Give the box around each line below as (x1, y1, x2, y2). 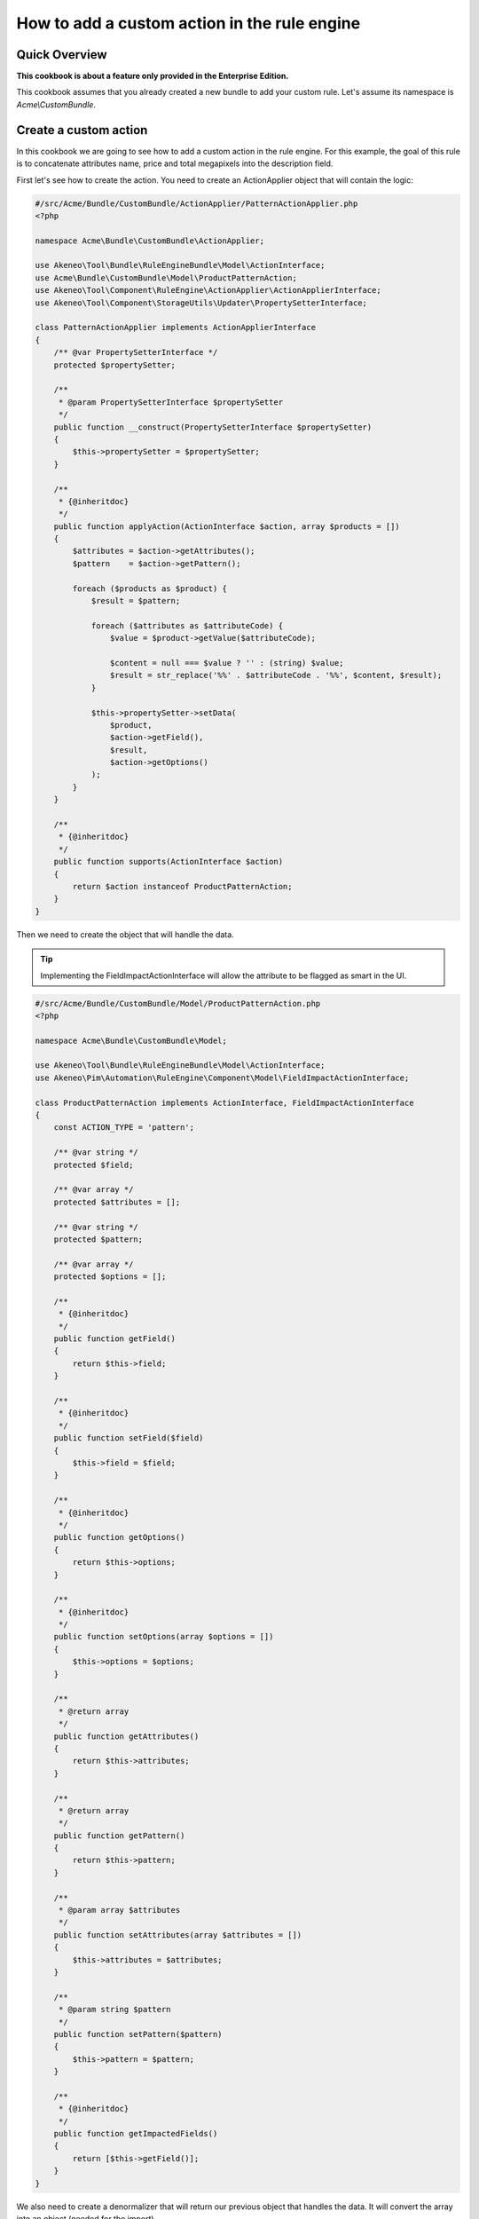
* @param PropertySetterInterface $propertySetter (58, 397, 284, 407)
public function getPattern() (53, 1830, 185, 1841)
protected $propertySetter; (53, 359, 177, 370)
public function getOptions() (53, 1532, 185, 1543)
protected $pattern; (53, 1234, 144, 1244)
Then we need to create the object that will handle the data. (16, 928, 234, 940)
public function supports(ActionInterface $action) (53, 857, 284, 867)
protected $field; (53, 1159, 134, 1170)
